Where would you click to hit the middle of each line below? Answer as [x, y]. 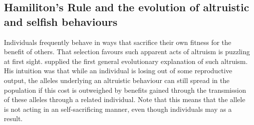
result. [13, 118]
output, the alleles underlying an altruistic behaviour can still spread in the [117, 80]
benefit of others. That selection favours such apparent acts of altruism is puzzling [127, 52]
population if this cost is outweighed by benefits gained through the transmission [125, 90]
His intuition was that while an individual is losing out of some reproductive [118, 71]
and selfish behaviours [61, 21]
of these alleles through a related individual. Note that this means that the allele [125, 99]
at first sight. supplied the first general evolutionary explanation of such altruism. [126, 61]
